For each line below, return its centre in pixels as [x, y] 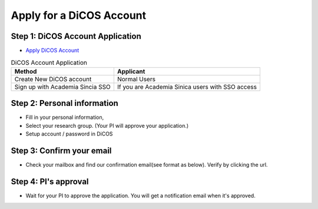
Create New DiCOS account [53, 79]
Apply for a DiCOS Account [79, 15]
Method [26, 71]
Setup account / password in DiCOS [69, 134]
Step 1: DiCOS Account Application [76, 36]
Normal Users [136, 79]
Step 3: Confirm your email [61, 150]
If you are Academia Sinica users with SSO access [187, 87]
